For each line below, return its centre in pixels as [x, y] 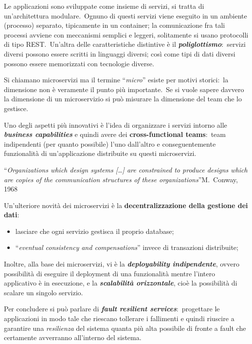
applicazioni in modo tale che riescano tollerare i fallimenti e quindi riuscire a [119, 318]
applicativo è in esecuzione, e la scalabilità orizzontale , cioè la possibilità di [121, 283]
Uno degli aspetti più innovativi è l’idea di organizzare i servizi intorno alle [116, 124]
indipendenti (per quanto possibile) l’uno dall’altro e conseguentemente [110, 143]
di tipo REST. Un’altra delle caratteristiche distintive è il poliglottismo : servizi [125, 44]
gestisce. [16, 108]
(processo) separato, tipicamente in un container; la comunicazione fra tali [115, 25]
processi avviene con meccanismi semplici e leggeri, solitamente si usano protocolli [126, 34]
